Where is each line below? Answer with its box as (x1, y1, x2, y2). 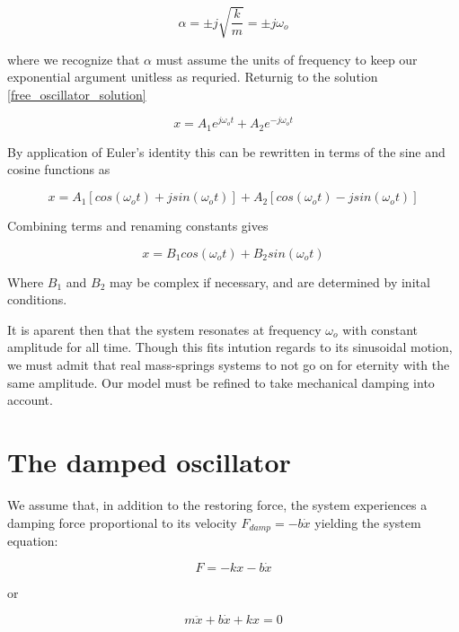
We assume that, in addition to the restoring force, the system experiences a (7, 495, 428, 513)
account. (7, 391, 53, 409)
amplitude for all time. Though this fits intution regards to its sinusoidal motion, (7, 338, 453, 356)
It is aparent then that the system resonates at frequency (7, 320, 322, 338)
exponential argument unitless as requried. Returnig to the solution (7, 67, 378, 86)
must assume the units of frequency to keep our (155, 49, 418, 68)
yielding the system (314, 513, 421, 531)
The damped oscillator (7, 443, 291, 479)
